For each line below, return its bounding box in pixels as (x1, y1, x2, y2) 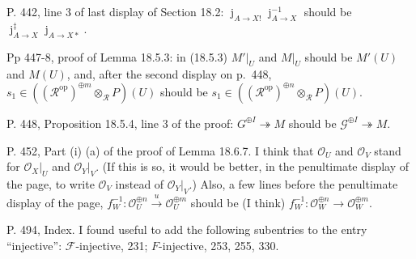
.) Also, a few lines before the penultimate (189, 175, 398, 192)
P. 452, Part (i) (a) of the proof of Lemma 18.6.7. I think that (6, 142, 314, 159)
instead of (115, 175, 164, 192)
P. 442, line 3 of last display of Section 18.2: (6, 3, 224, 19)
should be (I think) (190, 193, 286, 210)
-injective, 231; (75, 236, 148, 253)
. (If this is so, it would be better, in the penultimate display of (96, 158, 410, 175)
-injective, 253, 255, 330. (159, 236, 279, 253)
